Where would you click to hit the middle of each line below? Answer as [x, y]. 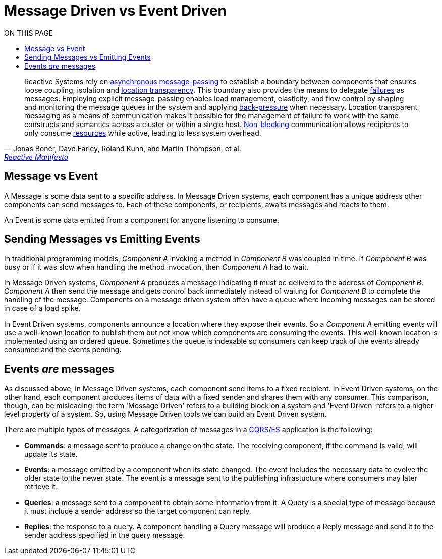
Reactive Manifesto [36, 157]
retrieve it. [41, 487]
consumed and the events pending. [63, 350]
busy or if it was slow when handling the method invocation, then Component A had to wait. [156, 267]
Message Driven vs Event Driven [115, 11]
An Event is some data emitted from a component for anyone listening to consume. [142, 220]
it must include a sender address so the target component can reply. [138, 511]
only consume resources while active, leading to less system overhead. [143, 133]
